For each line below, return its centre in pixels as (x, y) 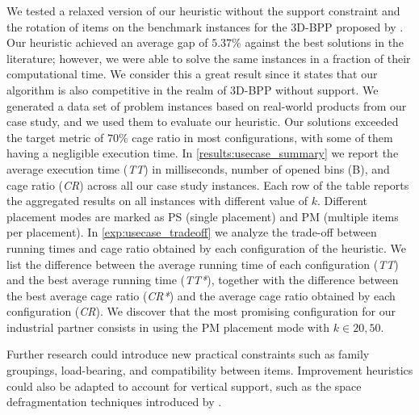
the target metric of (55, 137)
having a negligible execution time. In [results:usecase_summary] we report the (203, 153)
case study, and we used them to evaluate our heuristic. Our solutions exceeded (203, 122)
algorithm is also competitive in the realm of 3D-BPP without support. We (193, 89)
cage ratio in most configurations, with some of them (262, 137)
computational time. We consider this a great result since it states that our (192, 74)
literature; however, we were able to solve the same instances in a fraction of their (209, 58)
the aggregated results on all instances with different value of (157, 201)
